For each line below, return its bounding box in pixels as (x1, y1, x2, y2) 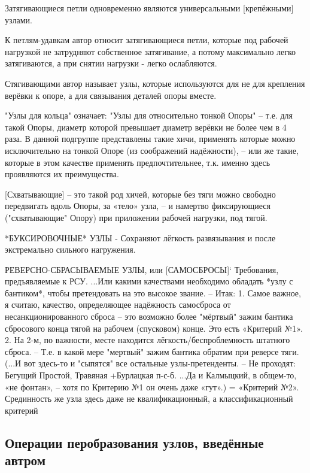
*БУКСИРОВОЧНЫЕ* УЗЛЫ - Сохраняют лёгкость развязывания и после (5, 231, 276, 244)
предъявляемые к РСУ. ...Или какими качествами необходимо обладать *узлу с (5, 275, 293, 287)
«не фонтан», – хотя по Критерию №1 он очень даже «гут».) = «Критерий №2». (5, 380, 299, 393)
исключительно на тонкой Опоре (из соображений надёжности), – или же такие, (5, 144, 299, 156)
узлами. (5, 13, 32, 26)
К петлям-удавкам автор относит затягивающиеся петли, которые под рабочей (5, 34, 288, 46)
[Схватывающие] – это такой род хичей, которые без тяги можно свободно (5, 187, 276, 200)
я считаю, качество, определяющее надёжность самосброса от (5, 298, 231, 311)
